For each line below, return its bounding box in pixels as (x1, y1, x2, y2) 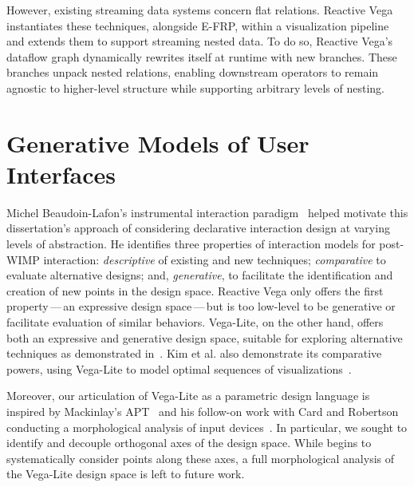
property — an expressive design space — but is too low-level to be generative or (6, 298, 396, 315)
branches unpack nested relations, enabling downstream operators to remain (6, 64, 379, 81)
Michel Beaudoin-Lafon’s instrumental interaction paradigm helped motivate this (6, 204, 408, 220)
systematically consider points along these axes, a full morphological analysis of (6, 449, 395, 466)
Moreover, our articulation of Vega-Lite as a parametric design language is (6, 387, 370, 404)
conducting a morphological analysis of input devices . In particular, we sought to (6, 418, 408, 435)
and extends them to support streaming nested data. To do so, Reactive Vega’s (6, 33, 393, 49)
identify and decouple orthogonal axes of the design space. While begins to (6, 434, 372, 451)
